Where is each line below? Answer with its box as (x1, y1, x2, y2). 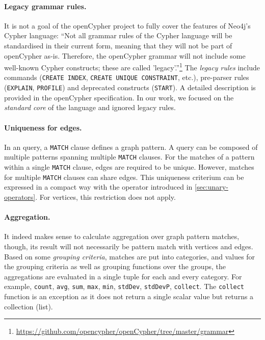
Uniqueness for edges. (4, 122, 82, 133)
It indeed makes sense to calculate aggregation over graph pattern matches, (4, 231, 240, 242)
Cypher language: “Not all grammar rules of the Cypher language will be (4, 30, 232, 41)
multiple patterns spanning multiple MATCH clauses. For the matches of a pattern (4, 151, 255, 162)
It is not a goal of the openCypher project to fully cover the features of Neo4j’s (4, 20, 251, 31)
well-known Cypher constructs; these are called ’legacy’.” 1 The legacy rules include (4, 61, 260, 72)
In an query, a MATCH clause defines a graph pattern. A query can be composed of (4, 141, 258, 152)
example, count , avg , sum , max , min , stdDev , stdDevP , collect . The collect (4, 281, 245, 292)
